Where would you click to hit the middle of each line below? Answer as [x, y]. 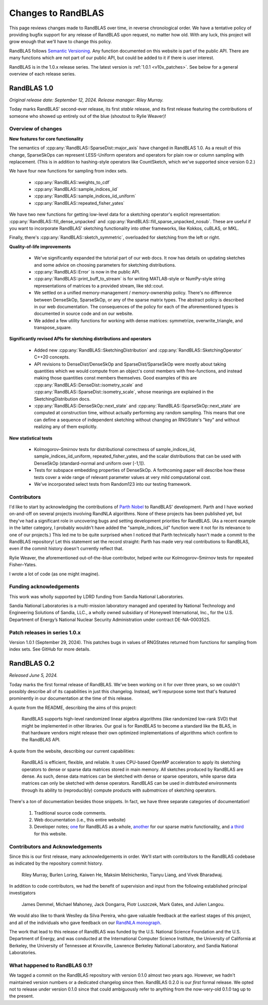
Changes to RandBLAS [57, 13]
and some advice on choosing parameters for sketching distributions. [105, 265]
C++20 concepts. [52, 357]
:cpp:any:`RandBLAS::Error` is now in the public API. [87, 272]
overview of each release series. [42, 74]
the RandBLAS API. [41, 740]
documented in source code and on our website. [84, 314]
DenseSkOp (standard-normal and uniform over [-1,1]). [90, 463]
